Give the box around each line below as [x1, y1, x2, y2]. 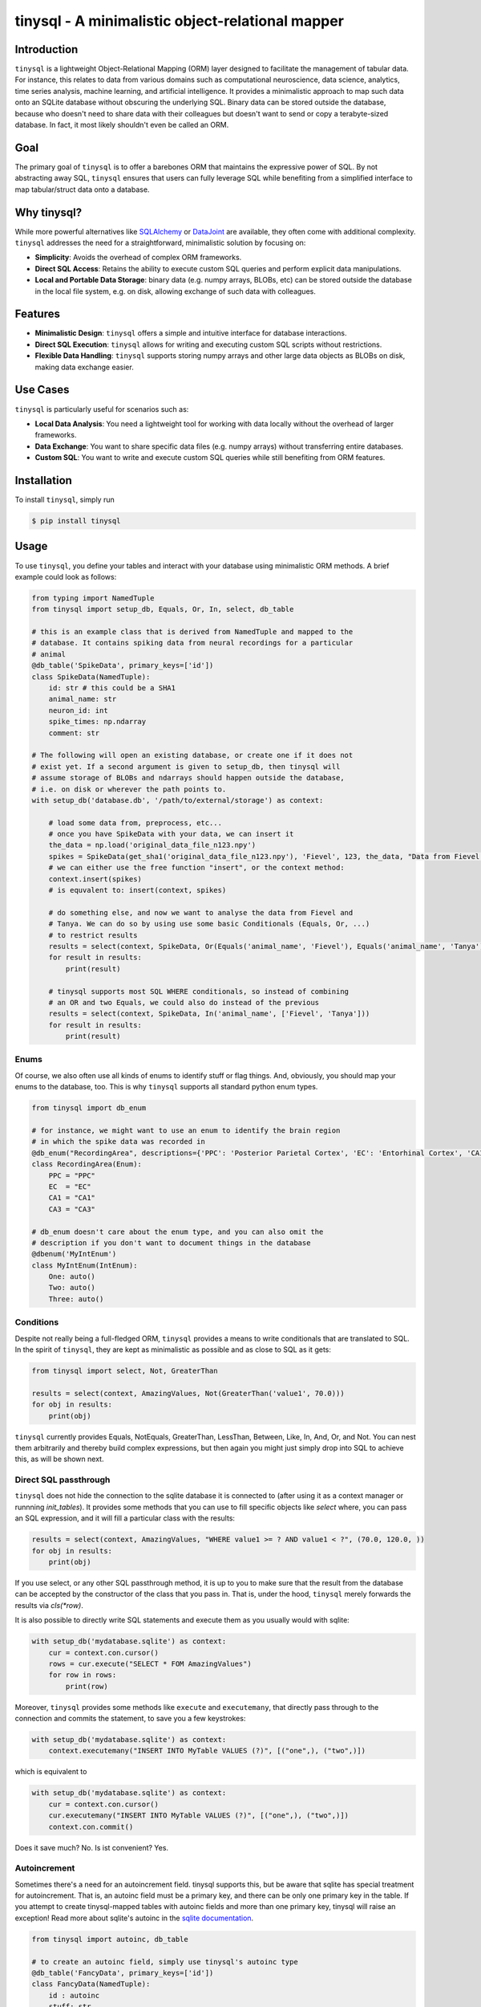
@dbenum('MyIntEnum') [31, 1249, 117, 1259]
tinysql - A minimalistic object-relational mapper [14, 12, 345, 30]
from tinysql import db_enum [31, 1104, 147, 1113]
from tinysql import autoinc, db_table [31, 1935, 188, 1944]
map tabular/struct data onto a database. [14, 185, 150, 194]
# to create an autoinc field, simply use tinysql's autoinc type [31, 1957, 298, 1966]
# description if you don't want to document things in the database [31, 1238, 311, 1248]
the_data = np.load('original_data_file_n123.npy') [48, 841, 257, 850]
